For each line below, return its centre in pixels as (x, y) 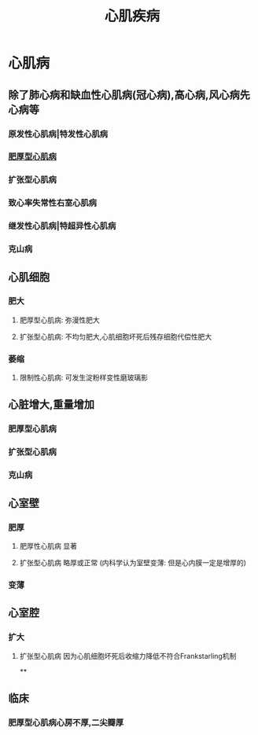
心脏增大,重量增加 (52, 404)
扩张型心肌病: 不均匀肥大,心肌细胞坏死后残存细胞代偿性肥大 (116, 336)
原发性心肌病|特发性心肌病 (58, 134)
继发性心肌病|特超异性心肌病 (62, 226)
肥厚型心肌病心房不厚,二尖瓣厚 (66, 722)
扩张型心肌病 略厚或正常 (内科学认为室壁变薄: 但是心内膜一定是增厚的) (133, 562)
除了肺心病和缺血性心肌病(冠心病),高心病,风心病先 (129, 95)
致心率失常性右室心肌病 (52, 203)
